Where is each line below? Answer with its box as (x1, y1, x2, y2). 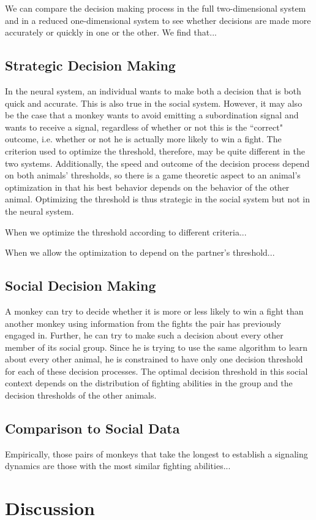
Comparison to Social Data (5, 419, 180, 438)
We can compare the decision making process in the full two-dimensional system (5, 2, 306, 14)
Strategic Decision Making (5, 56, 176, 75)
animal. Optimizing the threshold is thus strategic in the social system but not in (5, 193, 310, 205)
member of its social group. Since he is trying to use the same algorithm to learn (5, 340, 308, 353)
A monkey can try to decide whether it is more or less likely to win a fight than (5, 304, 304, 317)
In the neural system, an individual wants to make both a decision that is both (5, 84, 301, 97)
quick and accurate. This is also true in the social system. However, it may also (5, 96, 303, 109)
